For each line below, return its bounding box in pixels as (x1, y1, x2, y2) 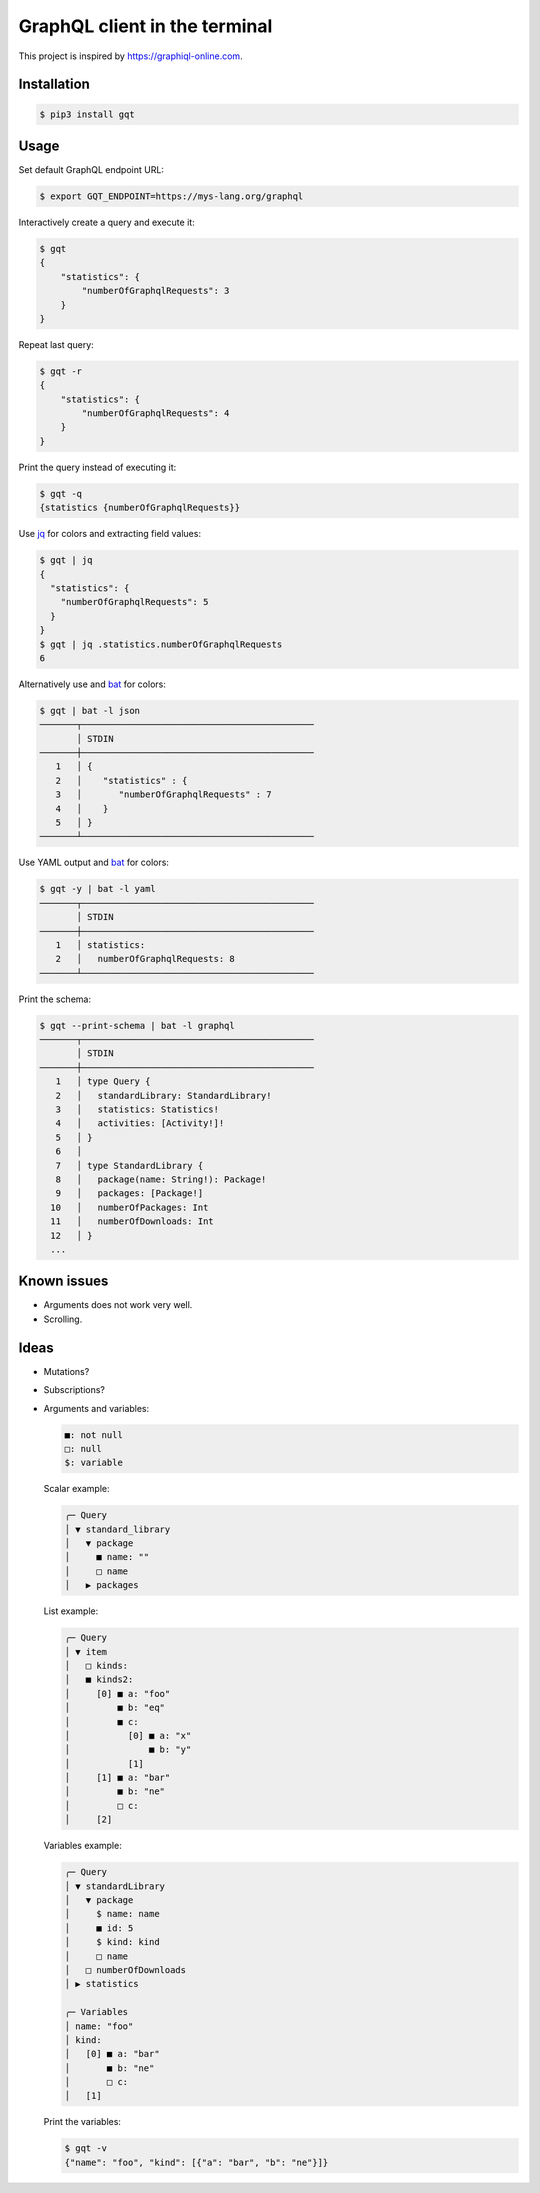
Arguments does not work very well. (43, 1299, 193, 1311)
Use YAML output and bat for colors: (18, 856, 170, 869)
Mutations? (43, 1365, 90, 1377)
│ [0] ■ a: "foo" (64, 1688, 171, 1699)
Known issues (18, 1273, 109, 1290)
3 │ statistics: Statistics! (55, 1104, 220, 1115)
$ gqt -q (39, 488, 83, 499)
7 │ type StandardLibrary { (55, 1160, 204, 1171)
